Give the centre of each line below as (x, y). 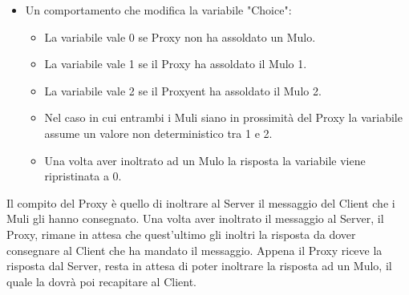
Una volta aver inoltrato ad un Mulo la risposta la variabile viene (205, 160)
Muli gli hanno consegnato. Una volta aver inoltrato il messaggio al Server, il (195, 218)
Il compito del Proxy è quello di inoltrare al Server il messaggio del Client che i (201, 202)
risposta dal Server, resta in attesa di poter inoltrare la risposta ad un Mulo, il (199, 266)
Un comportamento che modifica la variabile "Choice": (158, 10)
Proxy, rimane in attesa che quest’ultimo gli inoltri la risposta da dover (181, 234)
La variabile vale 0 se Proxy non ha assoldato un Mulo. (180, 36)
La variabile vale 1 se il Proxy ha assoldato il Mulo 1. (176, 64)
